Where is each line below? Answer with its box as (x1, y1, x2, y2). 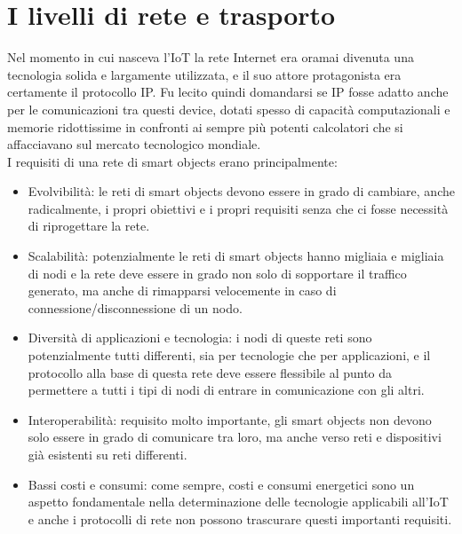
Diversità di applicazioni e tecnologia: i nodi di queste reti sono (28, 328, 372, 347)
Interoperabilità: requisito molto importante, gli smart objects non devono (28, 410, 432, 428)
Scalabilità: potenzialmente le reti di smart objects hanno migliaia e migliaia (28, 247, 444, 265)
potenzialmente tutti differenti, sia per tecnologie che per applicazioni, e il (28, 346, 431, 365)
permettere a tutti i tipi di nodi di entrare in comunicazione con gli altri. (28, 381, 425, 399)
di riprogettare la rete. (28, 216, 150, 235)
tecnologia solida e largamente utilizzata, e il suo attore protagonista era (7, 65, 402, 83)
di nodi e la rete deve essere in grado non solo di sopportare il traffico (28, 263, 407, 282)
